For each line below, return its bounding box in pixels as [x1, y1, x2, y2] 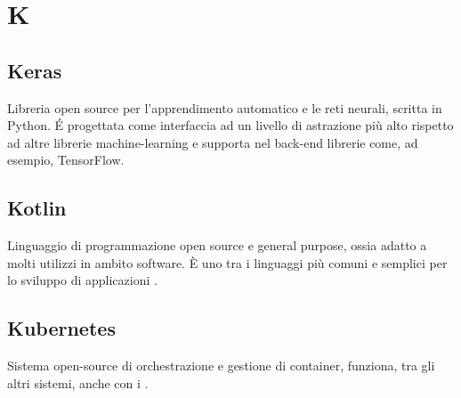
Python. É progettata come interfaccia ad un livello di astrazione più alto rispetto [7, 116, 454, 134]
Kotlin [7, 194, 67, 222]
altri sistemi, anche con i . [7, 373, 149, 392]
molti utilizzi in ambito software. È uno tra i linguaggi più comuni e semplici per [7, 253, 448, 272]
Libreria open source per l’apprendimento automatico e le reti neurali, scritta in [7, 98, 442, 117]
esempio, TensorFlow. [7, 150, 125, 169]
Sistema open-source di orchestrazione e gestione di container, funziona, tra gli [7, 356, 435, 375]
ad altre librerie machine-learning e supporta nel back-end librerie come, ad [7, 133, 418, 151]
